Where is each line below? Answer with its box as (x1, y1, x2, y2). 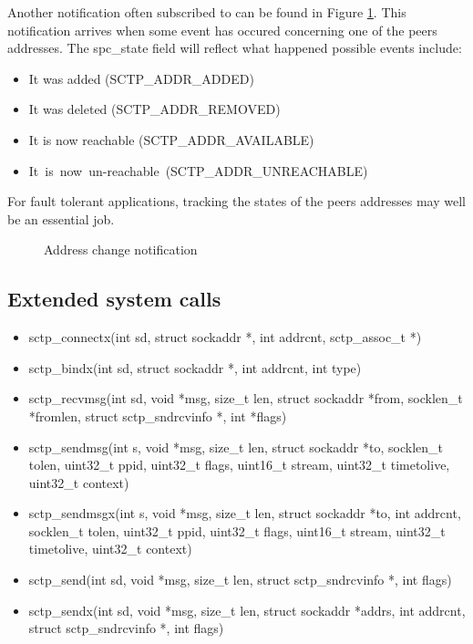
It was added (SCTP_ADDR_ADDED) (28, 68, 254, 88)
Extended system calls (7, 285, 221, 313)
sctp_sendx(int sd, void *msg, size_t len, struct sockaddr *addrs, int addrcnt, (28, 600, 466, 619)
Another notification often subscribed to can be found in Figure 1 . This (7, 3, 406, 21)
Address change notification (44, 240, 198, 259)
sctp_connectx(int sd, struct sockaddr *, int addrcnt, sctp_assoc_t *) (28, 327, 422, 347)
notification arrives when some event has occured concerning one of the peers (7, 20, 437, 39)
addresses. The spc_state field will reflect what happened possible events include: (7, 38, 462, 57)
